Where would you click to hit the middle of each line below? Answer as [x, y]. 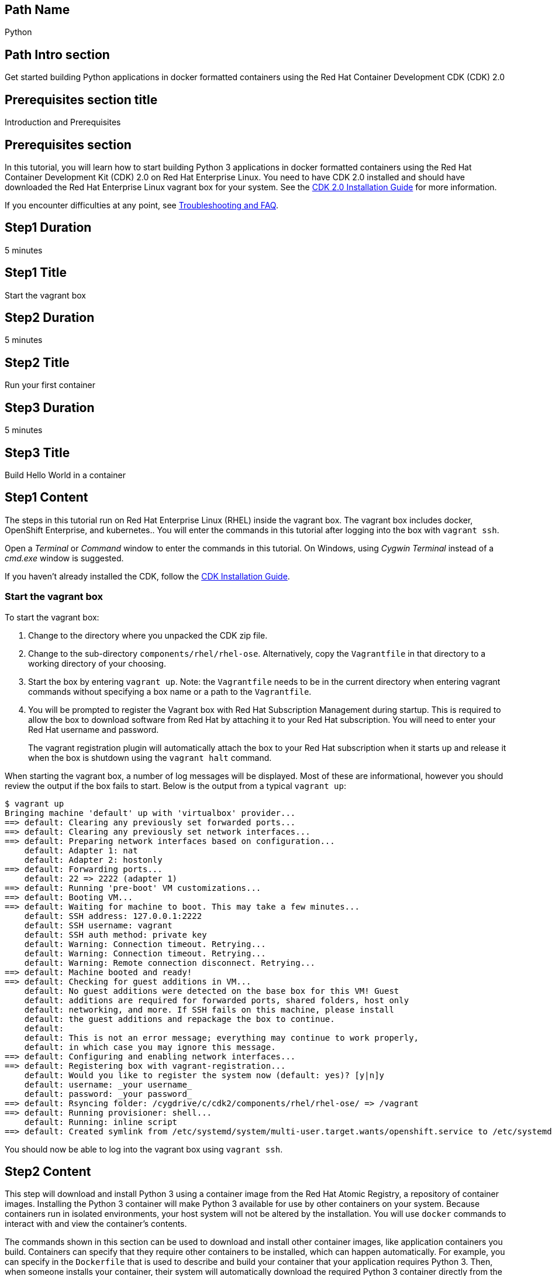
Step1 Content [46, 498]
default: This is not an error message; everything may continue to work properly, [222, 1037]
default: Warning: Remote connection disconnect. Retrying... [170, 963]
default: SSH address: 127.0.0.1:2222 [113, 916]
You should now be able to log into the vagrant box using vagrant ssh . [144, 1149]
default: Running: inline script [101, 1122]
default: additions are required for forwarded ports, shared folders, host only [217, 1000]
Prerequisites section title [81, 100]
